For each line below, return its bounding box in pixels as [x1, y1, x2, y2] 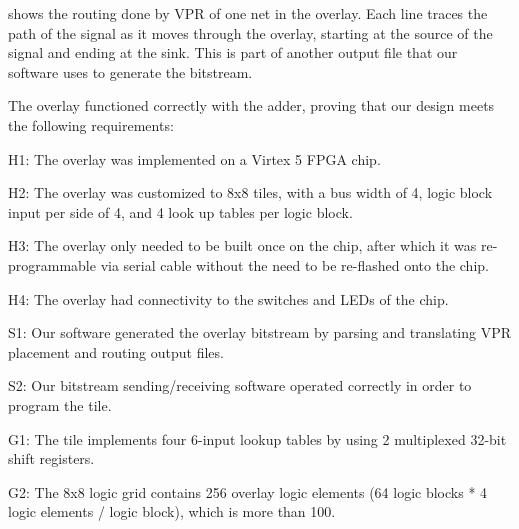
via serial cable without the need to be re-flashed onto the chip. [100, 254, 489, 275]
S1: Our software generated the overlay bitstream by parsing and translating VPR [8, 322, 512, 343]
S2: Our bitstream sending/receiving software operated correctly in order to [8, 375, 472, 396]
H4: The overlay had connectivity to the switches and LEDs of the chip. [8, 288, 449, 309]
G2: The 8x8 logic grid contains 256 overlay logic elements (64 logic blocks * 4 [8, 481, 488, 502]
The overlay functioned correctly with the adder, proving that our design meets [8, 95, 495, 116]
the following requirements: [8, 114, 174, 135]
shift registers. [8, 448, 95, 469]
